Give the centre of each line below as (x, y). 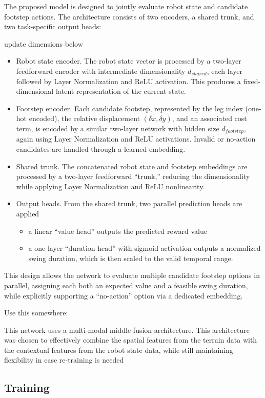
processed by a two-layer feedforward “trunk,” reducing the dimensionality (133, 176)
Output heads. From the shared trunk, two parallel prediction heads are (129, 203)
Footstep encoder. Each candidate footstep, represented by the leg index (129, 108)
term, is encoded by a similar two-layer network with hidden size (118, 128)
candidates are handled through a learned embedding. (101, 148)
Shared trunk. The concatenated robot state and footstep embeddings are (132, 166)
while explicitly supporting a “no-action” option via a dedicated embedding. (124, 295)
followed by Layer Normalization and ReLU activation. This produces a (128, 81)
